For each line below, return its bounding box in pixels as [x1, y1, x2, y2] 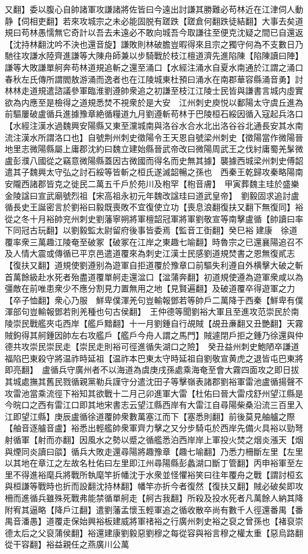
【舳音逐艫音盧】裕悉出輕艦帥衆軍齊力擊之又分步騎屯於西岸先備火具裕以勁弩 [5, 422, 303, 434]
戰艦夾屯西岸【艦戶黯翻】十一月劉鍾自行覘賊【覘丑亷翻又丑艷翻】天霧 [29, 317, 303, 330]
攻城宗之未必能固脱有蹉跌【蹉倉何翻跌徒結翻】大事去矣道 [79, 14, 303, 27]
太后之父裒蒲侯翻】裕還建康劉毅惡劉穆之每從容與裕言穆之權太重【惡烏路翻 [12, 526, 303, 539]
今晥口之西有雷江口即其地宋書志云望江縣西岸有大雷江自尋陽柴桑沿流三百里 [5, 398, 295, 411]
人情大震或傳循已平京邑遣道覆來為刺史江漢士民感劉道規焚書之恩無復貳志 [12, 247, 295, 259]
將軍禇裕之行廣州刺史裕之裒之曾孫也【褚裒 [129, 515, 295, 527]
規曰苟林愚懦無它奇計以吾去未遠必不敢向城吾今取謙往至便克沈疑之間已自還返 [5, 26, 303, 39]
